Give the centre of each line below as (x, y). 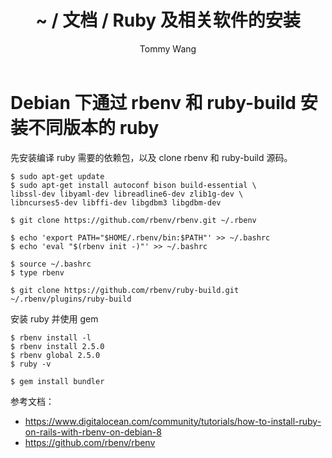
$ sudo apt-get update (57, 176)
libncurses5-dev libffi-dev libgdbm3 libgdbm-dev (116, 202)
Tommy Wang (168, 48)
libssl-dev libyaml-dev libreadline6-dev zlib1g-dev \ (127, 194)
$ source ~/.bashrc (51, 264)
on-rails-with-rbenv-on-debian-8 (93, 432)
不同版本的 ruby (94, 127)
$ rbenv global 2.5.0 (55, 355)
